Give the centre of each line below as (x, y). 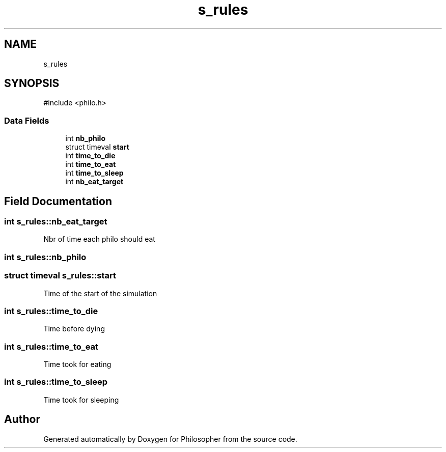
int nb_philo (85, 138)
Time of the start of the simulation (100, 293)
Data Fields (27, 120)
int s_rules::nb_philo (45, 257)
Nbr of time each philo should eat (99, 239)
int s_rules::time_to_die (51, 311)
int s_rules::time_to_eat (51, 346)
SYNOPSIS (32, 83)
